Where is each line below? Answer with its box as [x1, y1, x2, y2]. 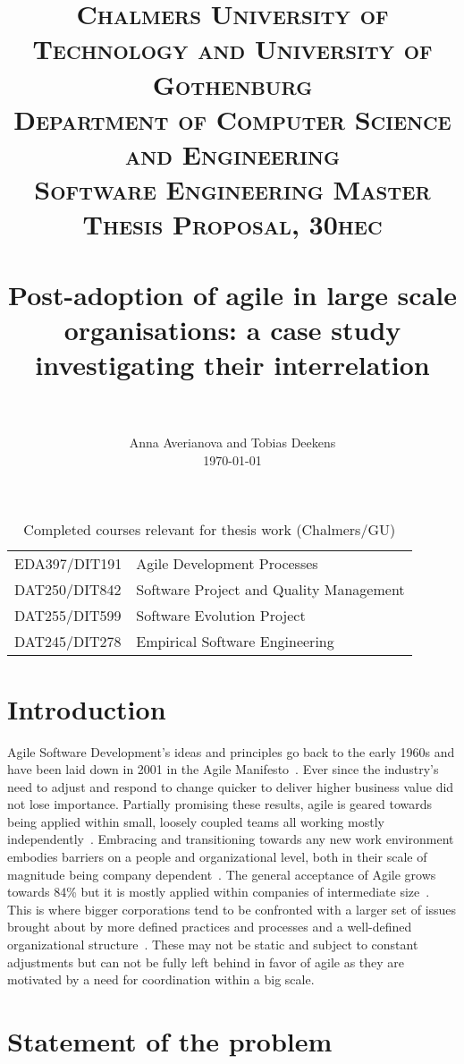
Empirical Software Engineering [136, 631, 334, 652]
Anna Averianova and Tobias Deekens [129, 433, 336, 452]
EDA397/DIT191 [14, 553, 122, 575]
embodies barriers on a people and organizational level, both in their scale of [7, 847, 427, 866]
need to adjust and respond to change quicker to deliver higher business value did [7, 777, 454, 796]
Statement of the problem [7, 1023, 333, 1059]
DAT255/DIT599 [14, 605, 122, 626]
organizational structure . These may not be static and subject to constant [7, 935, 418, 954]
